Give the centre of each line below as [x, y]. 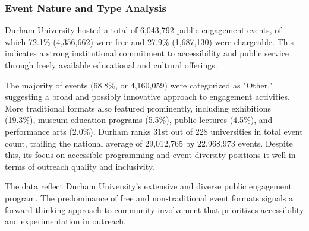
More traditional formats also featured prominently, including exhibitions [138, 108]
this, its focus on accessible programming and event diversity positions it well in [150, 155]
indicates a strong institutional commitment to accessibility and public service [147, 53]
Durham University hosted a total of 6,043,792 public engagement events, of [143, 30]
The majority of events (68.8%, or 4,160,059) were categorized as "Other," [139, 85]
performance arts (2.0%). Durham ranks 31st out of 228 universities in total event [154, 131]
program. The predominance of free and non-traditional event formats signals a [149, 197]
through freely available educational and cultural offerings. [111, 65]
